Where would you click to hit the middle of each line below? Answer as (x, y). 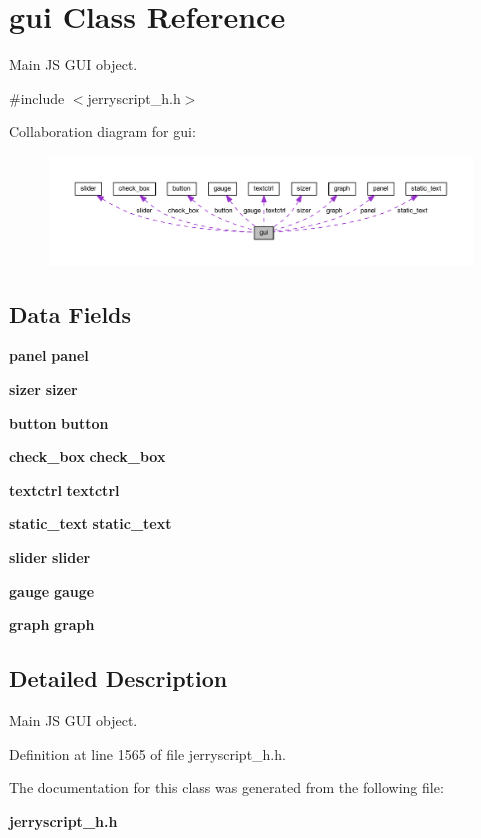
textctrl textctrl (64, 489)
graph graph (52, 624)
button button (59, 422)
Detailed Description (118, 678)
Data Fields (70, 313)
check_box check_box (87, 456)
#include (37, 97)
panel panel (49, 355)
